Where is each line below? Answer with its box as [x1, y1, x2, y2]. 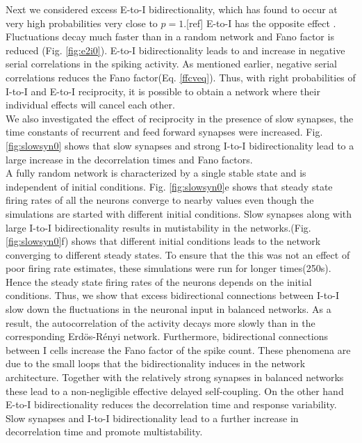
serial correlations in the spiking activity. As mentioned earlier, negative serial [6, 56, 338, 71]
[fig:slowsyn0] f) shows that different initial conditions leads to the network [6, 234, 321, 248]
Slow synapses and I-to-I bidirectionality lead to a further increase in [6, 410, 299, 425]
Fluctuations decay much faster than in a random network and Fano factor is [6, 29, 334, 44]
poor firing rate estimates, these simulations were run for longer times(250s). [6, 261, 331, 275]
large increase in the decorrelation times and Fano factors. [6, 152, 253, 166]
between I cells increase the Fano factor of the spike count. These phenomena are [6, 342, 351, 357]
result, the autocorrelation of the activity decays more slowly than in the [6, 315, 315, 330]
